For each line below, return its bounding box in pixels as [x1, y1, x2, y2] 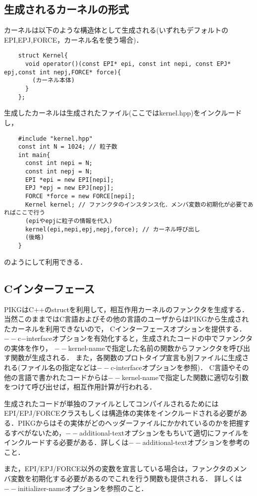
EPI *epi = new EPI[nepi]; [25, 176, 114, 183]
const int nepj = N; [25, 168, 93, 175]
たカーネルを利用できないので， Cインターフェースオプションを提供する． [4, 323, 246, 333]
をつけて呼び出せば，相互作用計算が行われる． [4, 382, 156, 392]
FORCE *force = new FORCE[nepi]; [25, 193, 135, 200]
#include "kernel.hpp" [18, 135, 93, 142]
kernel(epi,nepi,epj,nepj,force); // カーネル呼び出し [25, 225, 200, 233]
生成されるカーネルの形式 [4, 1, 129, 17]
